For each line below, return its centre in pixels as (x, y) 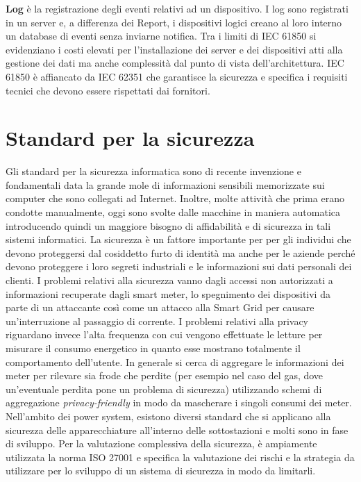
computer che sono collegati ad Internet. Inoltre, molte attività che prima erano (175, 198)
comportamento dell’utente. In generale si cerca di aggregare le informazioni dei (175, 361)
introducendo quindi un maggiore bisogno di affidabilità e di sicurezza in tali (168, 225)
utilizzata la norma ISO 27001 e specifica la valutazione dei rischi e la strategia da (180, 457)
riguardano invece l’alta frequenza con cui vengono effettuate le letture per (164, 334)
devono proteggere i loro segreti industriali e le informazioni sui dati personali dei (179, 266)
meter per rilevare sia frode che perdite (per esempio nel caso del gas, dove (165, 375)
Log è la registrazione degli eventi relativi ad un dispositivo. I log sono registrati (177, 8)
